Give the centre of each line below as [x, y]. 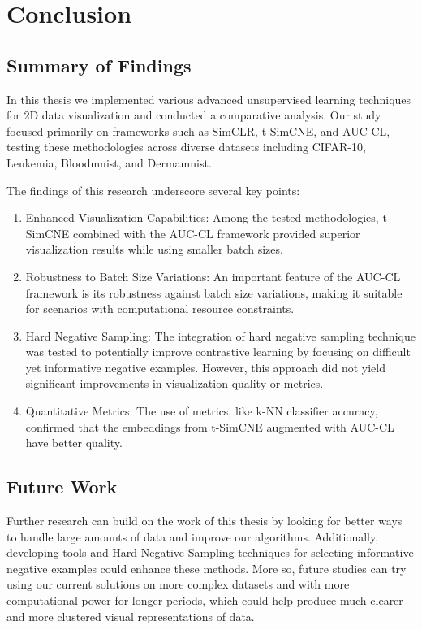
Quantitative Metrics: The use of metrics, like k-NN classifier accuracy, [202, 411]
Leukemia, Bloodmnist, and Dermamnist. [109, 162]
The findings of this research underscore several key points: [153, 190]
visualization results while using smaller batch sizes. [154, 249]
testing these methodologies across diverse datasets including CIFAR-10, [186, 147]
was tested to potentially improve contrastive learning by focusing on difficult [218, 352]
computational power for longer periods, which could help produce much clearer [205, 600]
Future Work [62, 487]
